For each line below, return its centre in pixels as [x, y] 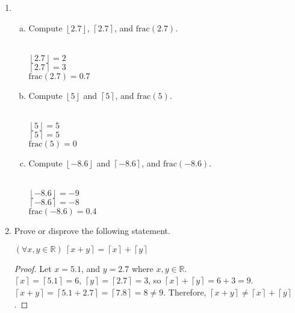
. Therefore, [185, 292]
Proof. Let [33, 268]
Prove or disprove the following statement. [92, 231]
